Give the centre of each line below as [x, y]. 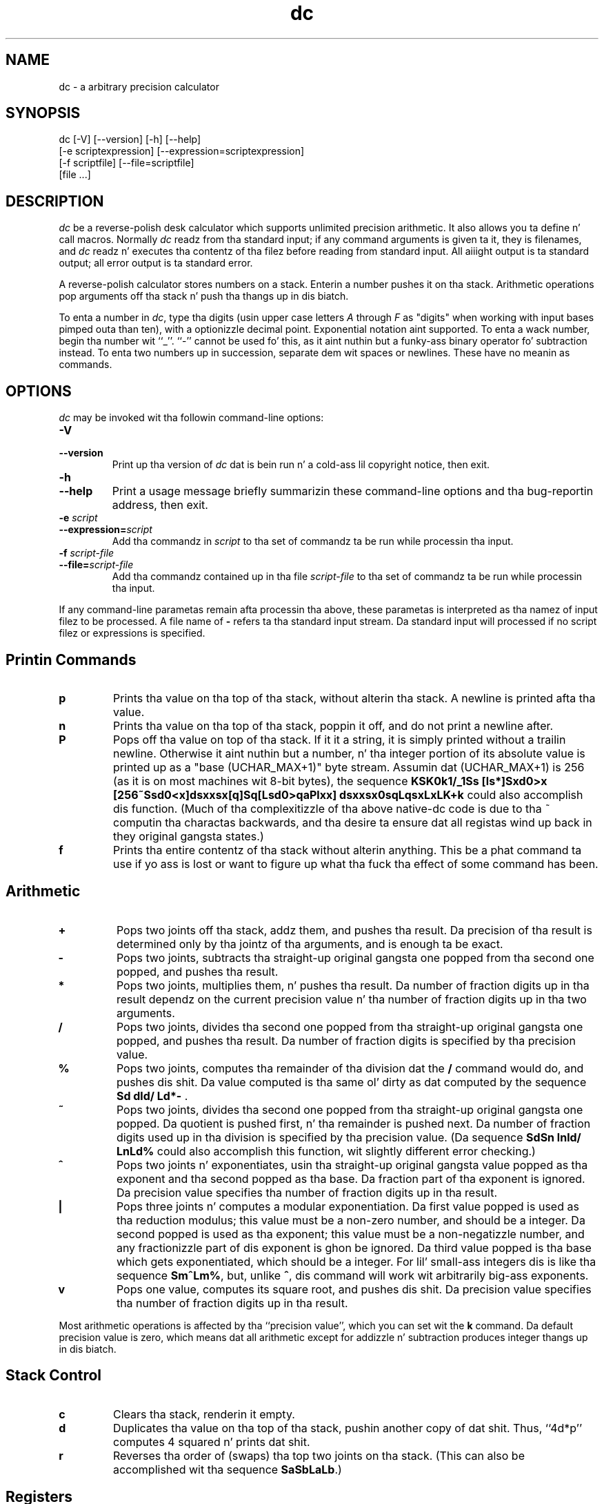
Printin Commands [71, 659]
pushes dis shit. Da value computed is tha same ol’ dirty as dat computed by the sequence [351, 1082]
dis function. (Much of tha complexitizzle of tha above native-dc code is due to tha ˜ [332, 808]
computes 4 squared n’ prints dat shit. [211, 1442]
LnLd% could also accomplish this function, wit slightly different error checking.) [326, 1151]
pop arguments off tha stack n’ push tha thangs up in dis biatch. [204, 296]
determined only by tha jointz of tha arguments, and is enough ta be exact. [310, 944]
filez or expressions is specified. [132, 633]
